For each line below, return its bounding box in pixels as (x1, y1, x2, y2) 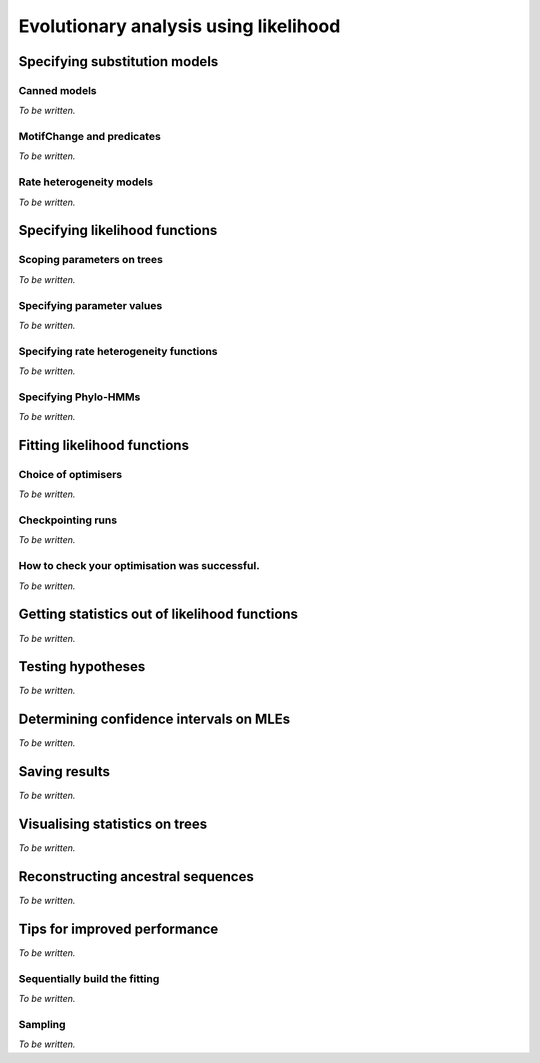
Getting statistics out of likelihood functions (18, 606, 299, 623)
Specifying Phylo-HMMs (18, 390, 141, 404)
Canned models (18, 83, 97, 97)
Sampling (18, 1017, 66, 1031)
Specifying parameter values (18, 298, 163, 312)
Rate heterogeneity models (18, 175, 154, 189)
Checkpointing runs (18, 513, 118, 527)
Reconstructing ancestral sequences (18, 868, 254, 885)
